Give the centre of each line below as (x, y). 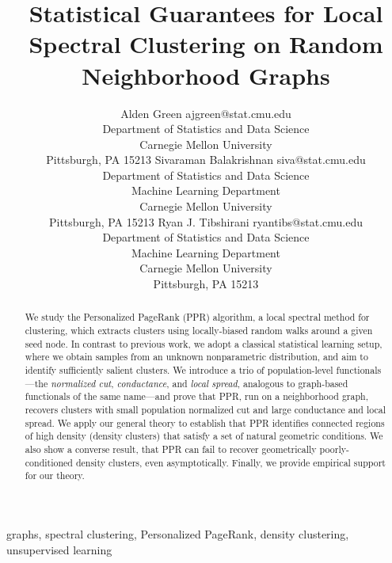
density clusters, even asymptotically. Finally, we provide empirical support (230, 462)
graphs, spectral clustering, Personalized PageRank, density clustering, (178, 533)
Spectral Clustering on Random (206, 44)
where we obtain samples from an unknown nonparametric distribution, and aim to (196, 357)
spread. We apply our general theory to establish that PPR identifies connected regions (205, 422)
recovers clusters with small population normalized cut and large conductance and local (206, 410)
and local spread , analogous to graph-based (260, 383)
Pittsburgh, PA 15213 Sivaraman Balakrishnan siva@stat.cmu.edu (206, 160)
